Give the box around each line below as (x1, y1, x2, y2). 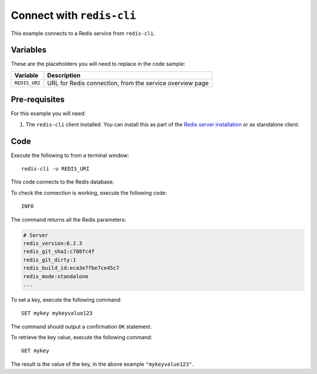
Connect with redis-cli (11, 9, 136, 22)
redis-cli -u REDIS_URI (21, 165, 90, 172)
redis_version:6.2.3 (23, 240, 82, 246)
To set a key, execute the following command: (11, 296, 122, 303)
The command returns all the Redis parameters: (11, 216, 126, 223)
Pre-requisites (11, 95, 65, 105)
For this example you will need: (11, 110, 86, 117)
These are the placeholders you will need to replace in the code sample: (11, 61, 186, 68)
